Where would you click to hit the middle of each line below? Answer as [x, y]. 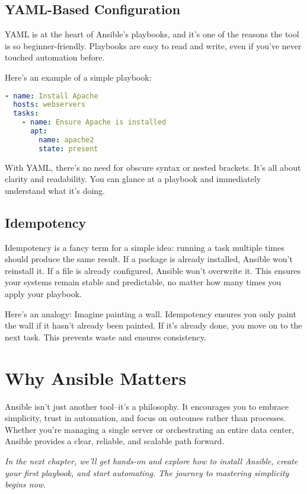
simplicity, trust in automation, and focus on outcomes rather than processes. [145, 418]
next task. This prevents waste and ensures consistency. [105, 337]
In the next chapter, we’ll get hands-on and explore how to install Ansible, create [151, 460]
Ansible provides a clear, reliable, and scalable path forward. [115, 441]
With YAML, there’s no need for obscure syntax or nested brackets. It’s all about [153, 167]
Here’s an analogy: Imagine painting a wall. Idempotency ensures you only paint [151, 313]
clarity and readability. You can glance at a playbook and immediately [133, 179]
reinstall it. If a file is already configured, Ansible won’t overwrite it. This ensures [153, 270]
